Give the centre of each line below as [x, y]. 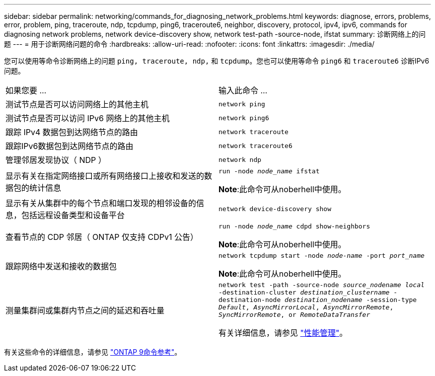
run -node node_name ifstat [269, 171]
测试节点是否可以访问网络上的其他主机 [77, 104]
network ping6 [244, 118]
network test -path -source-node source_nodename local [322, 285]
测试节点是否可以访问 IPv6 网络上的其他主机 [88, 118]
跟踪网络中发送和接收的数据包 [61, 266]
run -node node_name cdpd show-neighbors [294, 226]
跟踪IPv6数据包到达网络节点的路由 [70, 146]
